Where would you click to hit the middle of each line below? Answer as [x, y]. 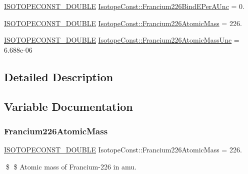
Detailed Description [59, 76]
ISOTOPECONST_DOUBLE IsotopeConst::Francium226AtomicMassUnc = [122, 40]
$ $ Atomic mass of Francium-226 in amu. [71, 166]
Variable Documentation [68, 106]
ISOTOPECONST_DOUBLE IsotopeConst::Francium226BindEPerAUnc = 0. [124, 6]
